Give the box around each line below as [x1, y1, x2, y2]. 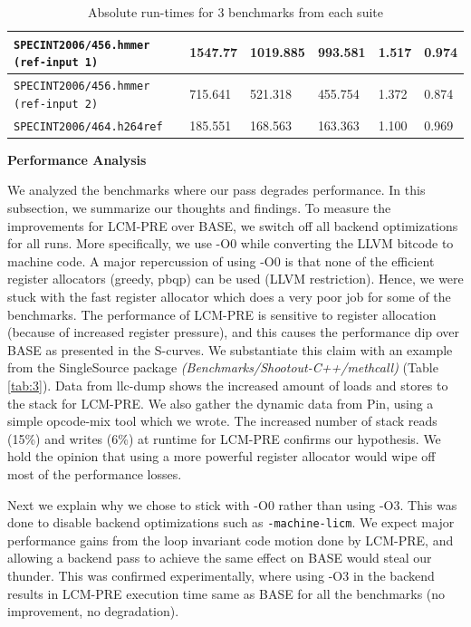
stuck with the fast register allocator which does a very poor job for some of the [7, 287, 451, 306]
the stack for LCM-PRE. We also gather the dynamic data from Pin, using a [7, 393, 434, 412]
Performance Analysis [7, 150, 147, 169]
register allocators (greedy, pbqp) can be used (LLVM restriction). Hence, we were [7, 269, 464, 288]
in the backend [352, 566, 435, 584]
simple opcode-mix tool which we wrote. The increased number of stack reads [7, 411, 437, 430]
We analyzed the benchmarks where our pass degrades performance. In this [7, 180, 426, 199]
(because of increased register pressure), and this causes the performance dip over [7, 323, 460, 342]
